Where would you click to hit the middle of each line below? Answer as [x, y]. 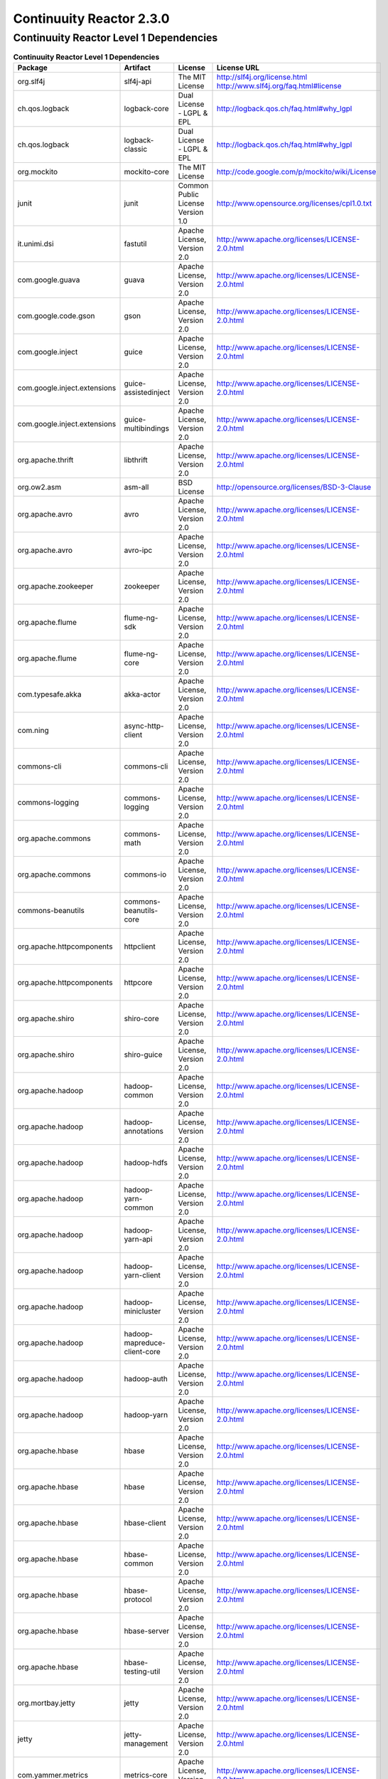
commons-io [145, 874]
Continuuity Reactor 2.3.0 [91, 19]
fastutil [135, 243]
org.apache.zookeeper [55, 586]
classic [136, 149]
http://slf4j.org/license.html [262, 77]
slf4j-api [138, 81]
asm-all [136, 487]
